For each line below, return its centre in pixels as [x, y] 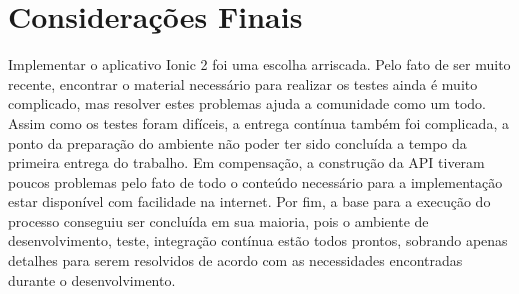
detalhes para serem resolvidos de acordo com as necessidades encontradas [235, 260]
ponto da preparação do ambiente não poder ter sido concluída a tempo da [237, 142]
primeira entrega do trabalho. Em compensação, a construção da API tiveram [246, 162]
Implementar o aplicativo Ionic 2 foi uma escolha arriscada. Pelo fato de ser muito [259, 64]
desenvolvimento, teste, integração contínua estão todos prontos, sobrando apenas [258, 240]
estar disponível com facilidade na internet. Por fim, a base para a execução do [249, 201]
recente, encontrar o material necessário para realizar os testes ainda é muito [243, 83]
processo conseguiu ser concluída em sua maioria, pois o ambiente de [218, 220]
